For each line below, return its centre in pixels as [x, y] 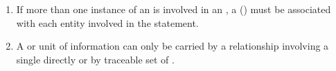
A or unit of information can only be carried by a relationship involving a [173, 46]
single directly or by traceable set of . [95, 59]
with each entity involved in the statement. [107, 22]
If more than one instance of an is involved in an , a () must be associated [174, 9]
